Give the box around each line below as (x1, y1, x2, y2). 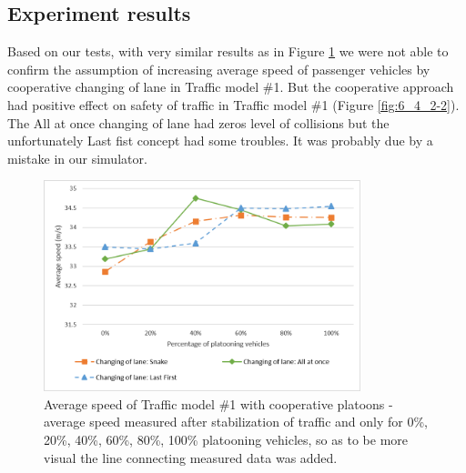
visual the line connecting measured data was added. (44, 448, 338, 467)
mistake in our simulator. (7, 148, 147, 167)
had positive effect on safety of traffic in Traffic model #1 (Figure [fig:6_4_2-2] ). (7, 95, 460, 114)
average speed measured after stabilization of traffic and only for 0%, (44, 412, 428, 431)
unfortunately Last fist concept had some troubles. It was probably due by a (7, 131, 433, 150)
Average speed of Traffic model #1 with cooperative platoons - (44, 394, 393, 413)
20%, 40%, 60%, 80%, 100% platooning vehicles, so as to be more (44, 429, 408, 448)
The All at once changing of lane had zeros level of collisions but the (7, 113, 390, 132)
